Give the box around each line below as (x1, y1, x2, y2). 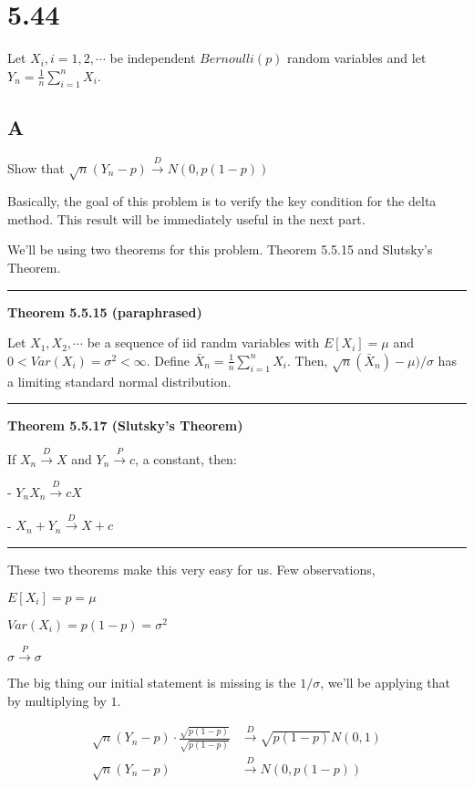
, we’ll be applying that (320, 673, 450, 692)
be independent (109, 48, 196, 67)
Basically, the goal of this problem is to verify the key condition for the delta (7, 192, 437, 211)
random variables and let (287, 48, 427, 67)
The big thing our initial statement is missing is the (7, 673, 296, 692)
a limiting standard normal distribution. (7, 371, 232, 390)
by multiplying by (7, 691, 107, 710)
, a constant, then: (135, 449, 237, 468)
